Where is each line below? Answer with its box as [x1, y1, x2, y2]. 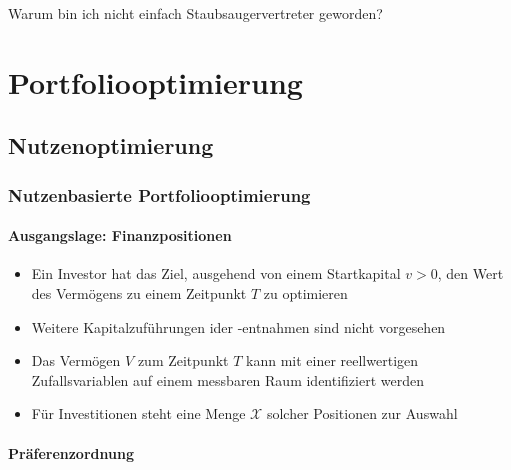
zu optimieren [263, 282, 348, 303]
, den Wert [437, 263, 504, 284]
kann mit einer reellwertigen [246, 350, 419, 371]
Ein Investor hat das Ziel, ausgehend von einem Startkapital [31, 263, 401, 284]
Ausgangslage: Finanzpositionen [8, 225, 232, 246]
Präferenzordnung [8, 442, 134, 463]
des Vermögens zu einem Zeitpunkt [31, 282, 247, 303]
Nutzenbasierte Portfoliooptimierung [8, 182, 311, 207]
